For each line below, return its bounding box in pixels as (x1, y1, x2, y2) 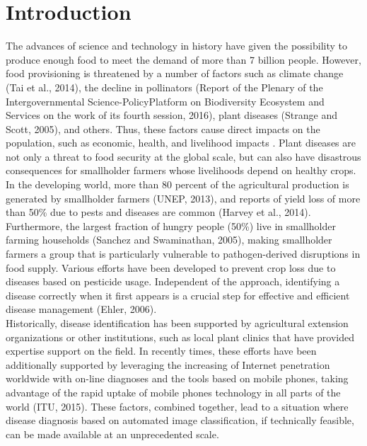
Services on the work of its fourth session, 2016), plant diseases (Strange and (6, 108, 337, 122)
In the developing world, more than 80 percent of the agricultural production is (6, 177, 349, 192)
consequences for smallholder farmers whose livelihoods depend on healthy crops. (6, 163, 356, 178)
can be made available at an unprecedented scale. (6, 426, 219, 441)
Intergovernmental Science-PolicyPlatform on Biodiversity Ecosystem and (6, 93, 325, 108)
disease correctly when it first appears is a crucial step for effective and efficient (6, 287, 350, 302)
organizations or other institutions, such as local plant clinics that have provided (6, 329, 354, 344)
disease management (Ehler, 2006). (6, 302, 157, 316)
